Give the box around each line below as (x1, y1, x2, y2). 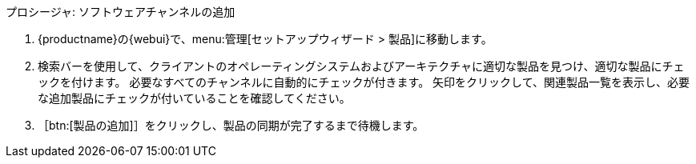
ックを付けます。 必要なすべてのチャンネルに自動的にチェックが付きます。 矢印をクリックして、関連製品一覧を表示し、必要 (38, 75, 690, 89)
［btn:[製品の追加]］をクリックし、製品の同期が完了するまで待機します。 (38, 118, 424, 132)
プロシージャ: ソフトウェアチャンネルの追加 (6, 5, 235, 18)
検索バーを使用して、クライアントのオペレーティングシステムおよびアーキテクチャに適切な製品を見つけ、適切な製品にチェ (38, 59, 685, 73)
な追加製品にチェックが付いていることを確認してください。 (38, 91, 351, 105)
